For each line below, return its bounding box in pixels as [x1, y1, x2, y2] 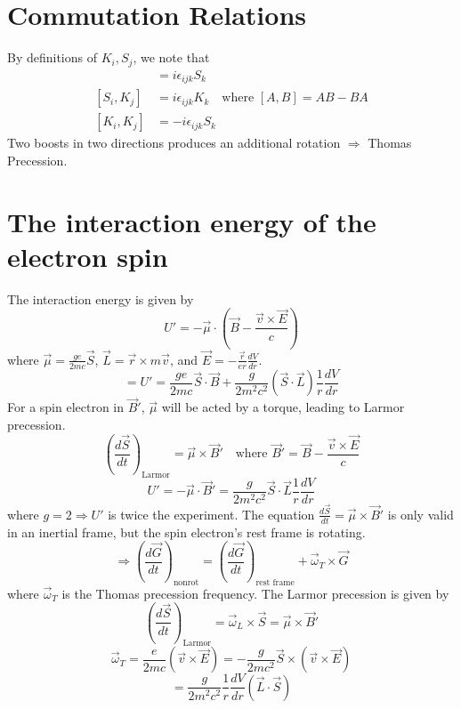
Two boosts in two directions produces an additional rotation [7, 133, 341, 152]
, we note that [133, 48, 210, 67]
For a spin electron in [7, 398, 125, 416]
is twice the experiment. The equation [108, 504, 315, 523]
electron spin [7, 238, 168, 274]
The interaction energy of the [7, 203, 376, 239]
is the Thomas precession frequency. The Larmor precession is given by [61, 584, 449, 602]
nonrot [173, 577, 199, 587]
